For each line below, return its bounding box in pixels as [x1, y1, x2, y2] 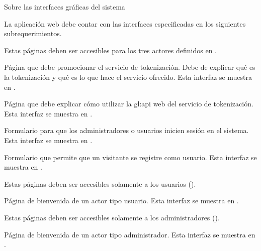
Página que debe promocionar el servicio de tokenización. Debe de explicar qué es [4, 62, 255, 72]
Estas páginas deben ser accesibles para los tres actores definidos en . [4, 45, 217, 55]
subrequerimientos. [4, 28, 62, 39]
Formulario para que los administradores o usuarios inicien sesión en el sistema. [4, 125, 249, 136]
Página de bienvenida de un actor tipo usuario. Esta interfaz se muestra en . [4, 195, 239, 206]
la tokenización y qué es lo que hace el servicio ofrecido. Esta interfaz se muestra [4, 71, 252, 82]
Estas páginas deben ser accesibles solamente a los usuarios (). [4, 178, 196, 189]
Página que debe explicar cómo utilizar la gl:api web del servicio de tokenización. [4, 98, 253, 109]
